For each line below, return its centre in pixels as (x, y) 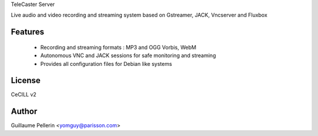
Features (27, 32)
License (26, 80)
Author (24, 112)
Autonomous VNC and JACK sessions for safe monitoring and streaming (128, 55)
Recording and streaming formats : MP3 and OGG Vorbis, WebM (118, 47)
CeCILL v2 (24, 95)
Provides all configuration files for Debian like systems (106, 64)
